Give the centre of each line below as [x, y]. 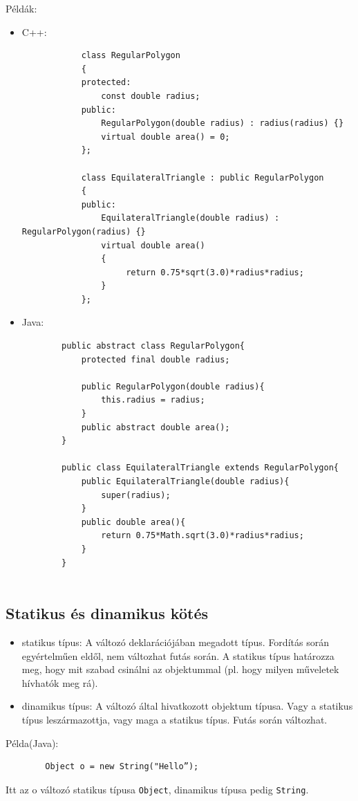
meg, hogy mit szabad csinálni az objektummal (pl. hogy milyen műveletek [180, 669]
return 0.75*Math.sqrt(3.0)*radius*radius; [202, 536]
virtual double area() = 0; [166, 137]
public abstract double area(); [156, 427]
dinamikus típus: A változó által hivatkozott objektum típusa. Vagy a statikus [187, 706]
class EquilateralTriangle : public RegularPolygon [202, 177]
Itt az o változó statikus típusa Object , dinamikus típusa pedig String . [157, 789]
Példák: [21, 8]
